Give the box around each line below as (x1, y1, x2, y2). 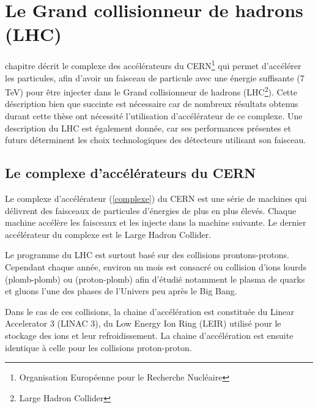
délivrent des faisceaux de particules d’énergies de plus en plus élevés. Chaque (5, 204, 297, 217)
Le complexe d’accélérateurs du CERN (5, 163, 256, 182)
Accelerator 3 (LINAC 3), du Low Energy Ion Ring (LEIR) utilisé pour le (5, 317, 281, 330)
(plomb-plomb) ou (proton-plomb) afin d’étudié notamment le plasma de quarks (5, 272, 305, 285)
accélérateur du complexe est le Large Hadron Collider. (5, 228, 212, 240)
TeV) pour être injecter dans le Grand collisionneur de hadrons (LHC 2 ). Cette (5, 84, 297, 98)
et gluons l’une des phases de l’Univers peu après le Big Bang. (5, 284, 237, 297)
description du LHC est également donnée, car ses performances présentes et (5, 121, 291, 134)
